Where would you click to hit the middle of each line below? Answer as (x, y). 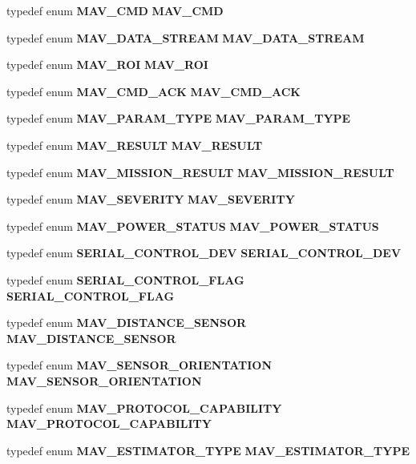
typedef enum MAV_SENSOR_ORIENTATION (139, 365)
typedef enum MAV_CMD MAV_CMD (115, 10)
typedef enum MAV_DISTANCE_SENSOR (127, 323)
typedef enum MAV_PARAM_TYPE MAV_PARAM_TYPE (179, 118)
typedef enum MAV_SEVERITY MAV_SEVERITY (151, 199)
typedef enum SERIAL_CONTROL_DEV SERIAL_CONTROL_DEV (204, 253)
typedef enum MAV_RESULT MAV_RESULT (135, 145)
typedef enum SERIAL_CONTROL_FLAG (125, 279)
